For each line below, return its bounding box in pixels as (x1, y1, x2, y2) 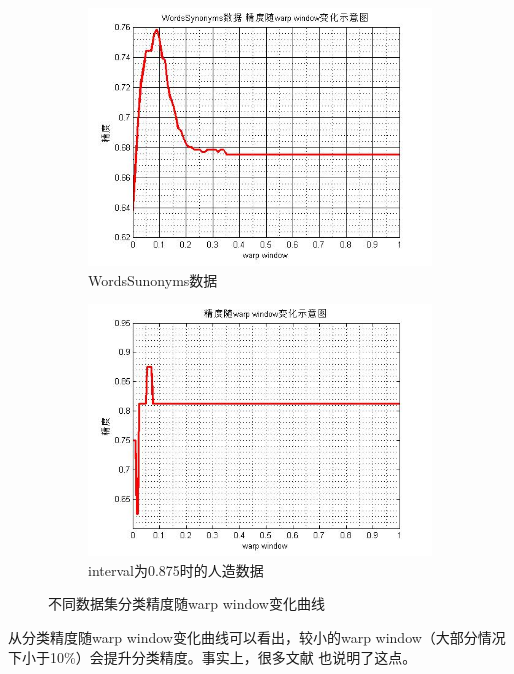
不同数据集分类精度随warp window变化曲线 (48, 593, 325, 614)
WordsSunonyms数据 (88, 269, 218, 290)
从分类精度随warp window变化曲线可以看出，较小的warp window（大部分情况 (8, 626, 506, 647)
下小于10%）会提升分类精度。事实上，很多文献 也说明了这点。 (8, 646, 417, 667)
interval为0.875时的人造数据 (88, 559, 264, 580)
